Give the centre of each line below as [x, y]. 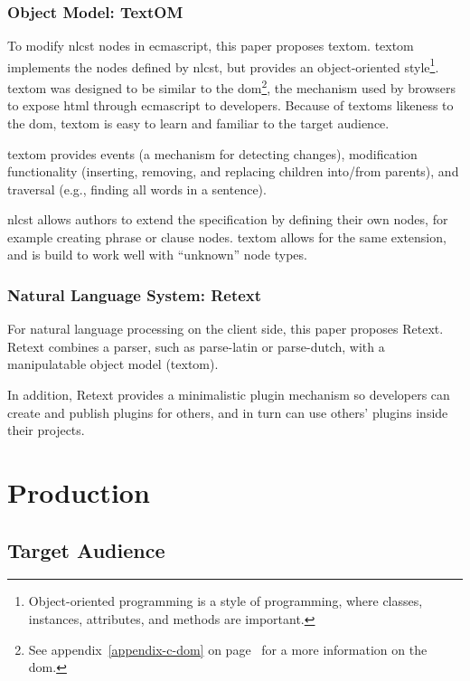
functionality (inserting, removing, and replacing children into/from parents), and [233, 171]
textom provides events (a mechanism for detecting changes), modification [212, 153]
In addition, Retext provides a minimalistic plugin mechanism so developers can [229, 395]
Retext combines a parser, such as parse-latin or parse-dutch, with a [196, 346]
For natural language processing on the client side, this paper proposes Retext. [226, 329]
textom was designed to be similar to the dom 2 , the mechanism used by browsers [232, 86]
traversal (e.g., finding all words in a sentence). [137, 189]
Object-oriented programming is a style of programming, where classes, [226, 601]
